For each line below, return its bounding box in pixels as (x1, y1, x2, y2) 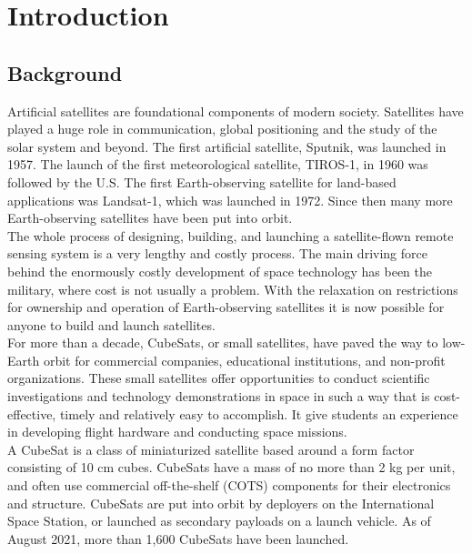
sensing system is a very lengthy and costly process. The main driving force (7, 244, 427, 263)
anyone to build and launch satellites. (7, 315, 216, 334)
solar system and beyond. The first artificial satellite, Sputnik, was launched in (7, 136, 447, 156)
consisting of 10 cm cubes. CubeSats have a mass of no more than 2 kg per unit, (7, 458, 456, 477)
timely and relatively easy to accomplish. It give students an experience (59, 404, 458, 423)
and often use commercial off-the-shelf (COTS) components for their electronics (7, 476, 451, 495)
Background (7, 58, 123, 86)
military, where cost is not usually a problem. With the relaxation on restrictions (7, 279, 458, 298)
